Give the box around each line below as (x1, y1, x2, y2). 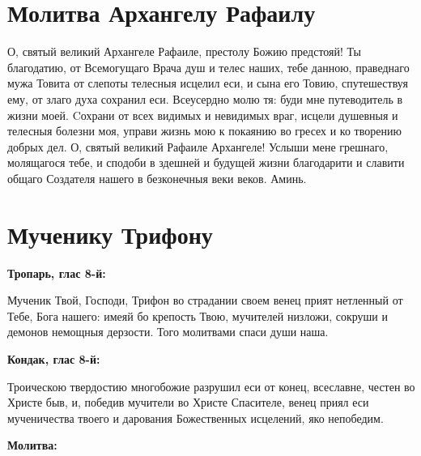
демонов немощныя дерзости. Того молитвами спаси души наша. (7, 323, 329, 340)
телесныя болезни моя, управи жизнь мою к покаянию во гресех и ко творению (7, 122, 402, 139)
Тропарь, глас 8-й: (7, 264, 106, 281)
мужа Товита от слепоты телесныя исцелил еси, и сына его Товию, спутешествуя (7, 75, 408, 92)
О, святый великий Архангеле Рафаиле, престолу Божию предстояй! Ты (7, 43, 361, 60)
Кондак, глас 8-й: (7, 350, 100, 367)
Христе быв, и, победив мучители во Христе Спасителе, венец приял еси (7, 394, 369, 411)
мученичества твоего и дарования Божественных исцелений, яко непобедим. (7, 409, 384, 426)
